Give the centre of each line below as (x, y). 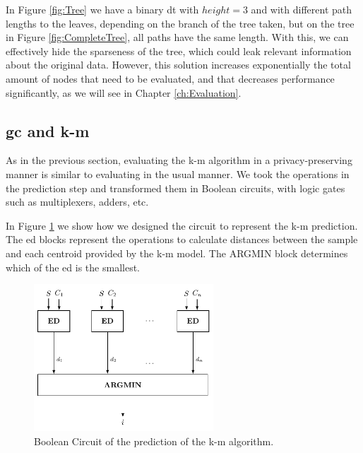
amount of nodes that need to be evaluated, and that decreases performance (170, 78)
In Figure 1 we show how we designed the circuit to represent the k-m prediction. (182, 225)
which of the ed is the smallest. (73, 267)
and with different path (302, 9)
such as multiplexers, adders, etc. (77, 202)
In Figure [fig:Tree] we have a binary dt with (102, 9)
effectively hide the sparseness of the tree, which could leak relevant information (179, 51)
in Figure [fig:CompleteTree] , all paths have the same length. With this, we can (177, 37)
